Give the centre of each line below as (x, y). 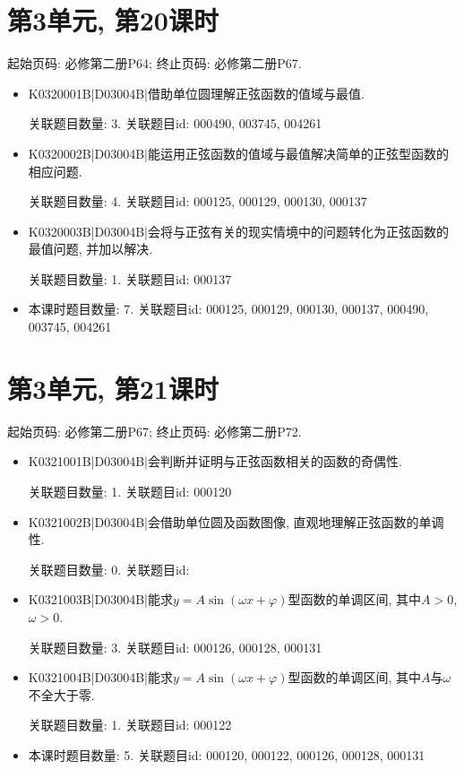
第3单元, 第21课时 (113, 388)
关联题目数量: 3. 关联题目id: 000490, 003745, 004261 (175, 123)
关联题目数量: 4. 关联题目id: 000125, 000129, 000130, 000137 (198, 201)
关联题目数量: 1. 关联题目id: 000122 (130, 725)
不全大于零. (61, 694)
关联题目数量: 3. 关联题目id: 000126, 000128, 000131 (175, 647)
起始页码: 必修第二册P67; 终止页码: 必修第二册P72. (155, 431)
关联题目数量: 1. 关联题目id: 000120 (130, 491)
